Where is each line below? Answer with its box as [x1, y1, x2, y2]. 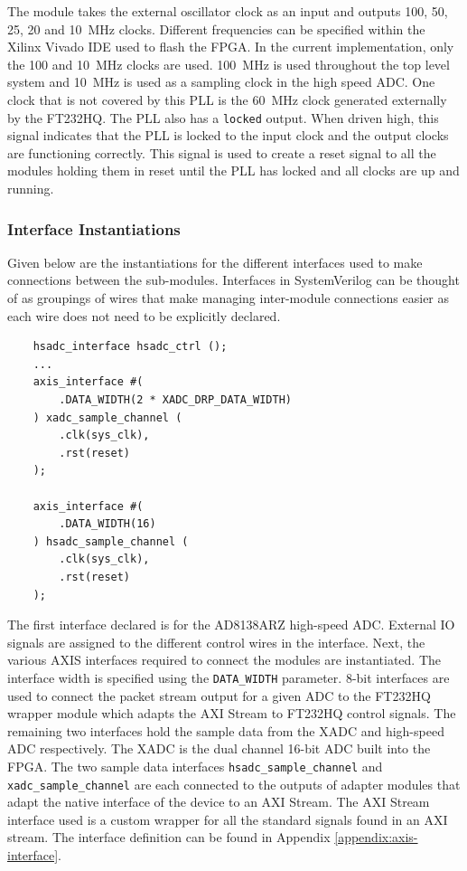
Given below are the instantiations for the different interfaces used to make [7, 252, 423, 271]
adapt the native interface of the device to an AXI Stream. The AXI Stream [7, 792, 430, 811]
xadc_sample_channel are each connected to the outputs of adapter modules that [7, 774, 461, 793]
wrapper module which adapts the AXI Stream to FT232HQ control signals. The [7, 704, 456, 723]
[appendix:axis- [334, 828, 418, 847]
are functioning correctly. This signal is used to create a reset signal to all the [7, 143, 436, 162]
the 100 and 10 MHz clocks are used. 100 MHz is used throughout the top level [7, 54, 450, 73]
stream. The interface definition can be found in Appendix [7, 828, 331, 847]
